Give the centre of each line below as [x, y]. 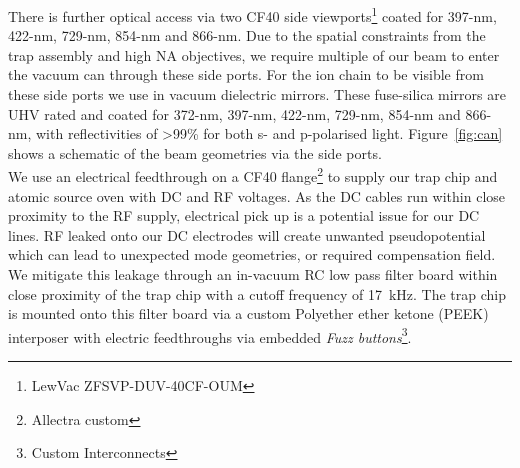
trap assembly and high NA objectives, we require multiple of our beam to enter [254, 54]
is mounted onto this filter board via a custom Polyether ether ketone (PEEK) [248, 313]
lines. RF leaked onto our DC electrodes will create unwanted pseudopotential [247, 234]
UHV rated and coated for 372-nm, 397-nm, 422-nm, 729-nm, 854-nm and [234, 113]
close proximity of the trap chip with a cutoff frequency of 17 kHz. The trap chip [257, 293]
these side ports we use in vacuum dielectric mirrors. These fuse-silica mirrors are [257, 94]
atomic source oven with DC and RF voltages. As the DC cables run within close [257, 195]
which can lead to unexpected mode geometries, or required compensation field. [252, 254]
